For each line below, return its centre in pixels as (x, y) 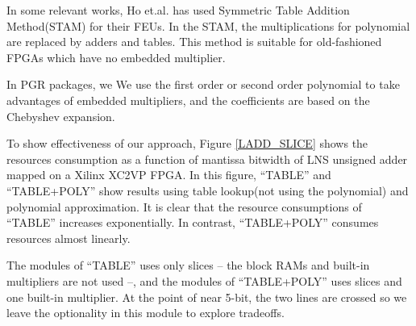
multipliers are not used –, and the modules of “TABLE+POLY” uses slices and (204, 280)
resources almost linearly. (69, 238)
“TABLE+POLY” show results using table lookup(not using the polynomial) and (208, 190)
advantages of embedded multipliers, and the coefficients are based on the (188, 100)
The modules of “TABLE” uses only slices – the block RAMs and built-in (188, 265)
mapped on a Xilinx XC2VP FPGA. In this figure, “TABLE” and (169, 175)
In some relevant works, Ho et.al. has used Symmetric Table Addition (178, 10)
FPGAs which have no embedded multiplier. (116, 57)
